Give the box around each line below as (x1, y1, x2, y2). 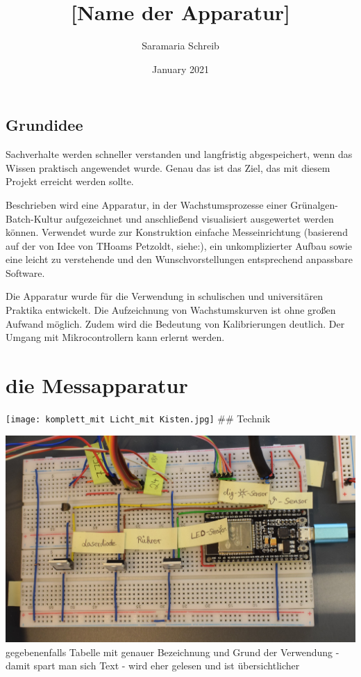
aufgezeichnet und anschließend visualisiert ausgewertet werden (65, 211, 334, 225)
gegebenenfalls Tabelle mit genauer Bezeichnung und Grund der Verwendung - (6, 644, 339, 659)
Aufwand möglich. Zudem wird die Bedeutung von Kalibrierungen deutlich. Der (6, 316, 345, 330)
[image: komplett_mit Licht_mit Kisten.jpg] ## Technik (6, 411, 271, 425)
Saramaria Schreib (142, 38, 219, 53)
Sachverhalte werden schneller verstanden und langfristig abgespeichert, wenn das (6, 147, 353, 161)
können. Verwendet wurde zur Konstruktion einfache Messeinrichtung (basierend (6, 225, 348, 239)
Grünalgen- (290, 197, 338, 212)
